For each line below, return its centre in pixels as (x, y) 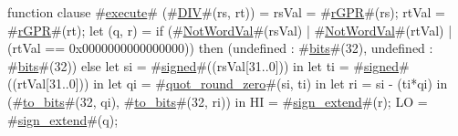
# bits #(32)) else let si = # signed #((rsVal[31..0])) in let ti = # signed (203, 65)
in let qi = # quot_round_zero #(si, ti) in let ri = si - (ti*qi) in (271, 84)
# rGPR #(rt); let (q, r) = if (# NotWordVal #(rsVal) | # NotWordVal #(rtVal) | (230, 30)
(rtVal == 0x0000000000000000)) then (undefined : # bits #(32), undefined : (220, 48)
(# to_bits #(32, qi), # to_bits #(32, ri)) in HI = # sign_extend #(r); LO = (218, 101)
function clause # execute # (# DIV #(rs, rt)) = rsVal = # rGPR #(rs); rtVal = (227, 12)
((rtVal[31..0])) (48, 84)
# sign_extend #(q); (63, 119)
